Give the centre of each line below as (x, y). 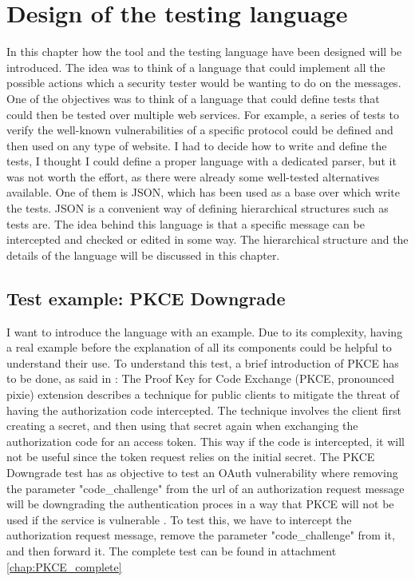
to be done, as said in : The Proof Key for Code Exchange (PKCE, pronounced (201, 378)
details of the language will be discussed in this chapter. (143, 255)
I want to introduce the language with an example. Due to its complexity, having (205, 331)
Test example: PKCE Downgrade (146, 298)
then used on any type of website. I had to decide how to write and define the (197, 145)
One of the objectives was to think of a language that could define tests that (193, 98)
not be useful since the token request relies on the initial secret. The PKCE (191, 457)
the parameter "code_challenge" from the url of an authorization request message (206, 488)
